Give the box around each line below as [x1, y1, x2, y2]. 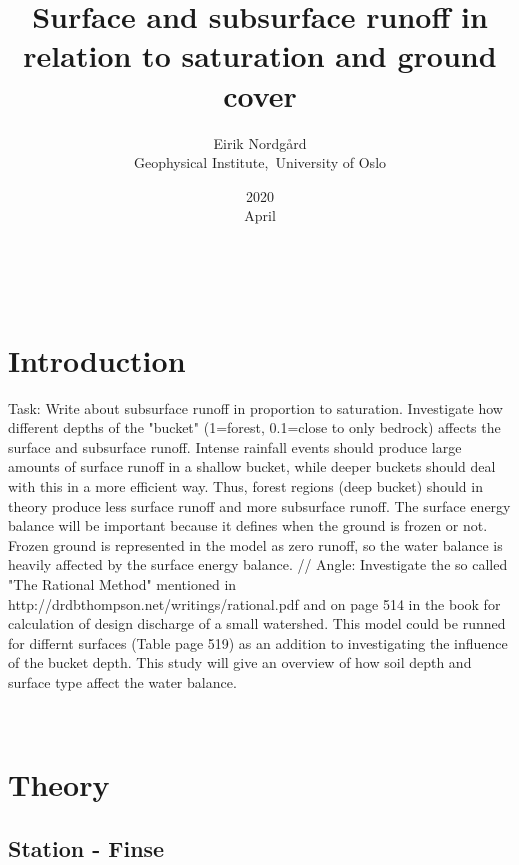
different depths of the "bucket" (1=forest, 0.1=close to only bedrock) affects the [8, 417, 501, 438]
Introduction [8, 339, 186, 380]
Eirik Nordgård [213, 132, 307, 153]
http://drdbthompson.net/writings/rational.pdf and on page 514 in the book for [8, 593, 501, 614]
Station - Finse [8, 832, 165, 863]
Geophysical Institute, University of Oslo [133, 152, 387, 173]
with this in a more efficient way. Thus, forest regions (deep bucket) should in [8, 475, 483, 496]
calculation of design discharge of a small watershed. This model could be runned [8, 613, 506, 634]
